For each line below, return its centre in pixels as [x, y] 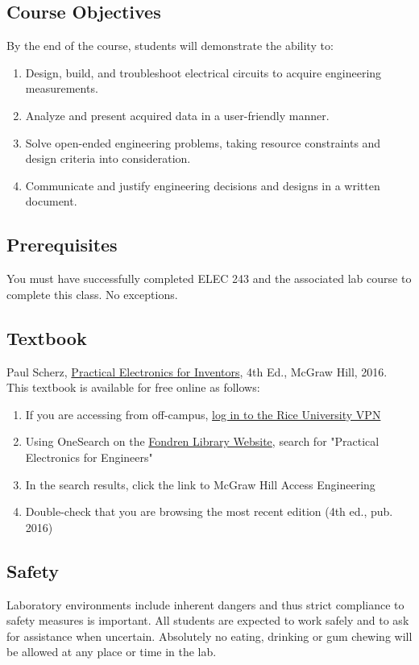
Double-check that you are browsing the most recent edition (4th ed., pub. [209, 511]
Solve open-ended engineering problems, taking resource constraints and [203, 142]
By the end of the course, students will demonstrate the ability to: [170, 46]
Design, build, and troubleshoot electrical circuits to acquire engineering [203, 72]
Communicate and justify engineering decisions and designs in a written [203, 185]
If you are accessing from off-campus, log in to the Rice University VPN [203, 414]
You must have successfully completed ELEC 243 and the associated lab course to [209, 278]
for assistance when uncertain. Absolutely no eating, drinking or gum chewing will [209, 636]
